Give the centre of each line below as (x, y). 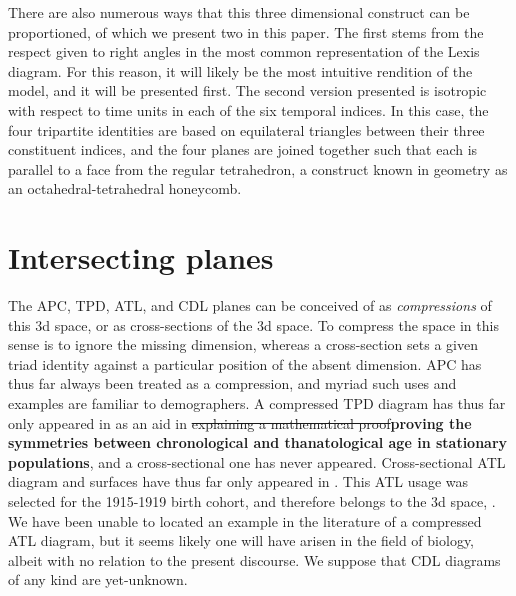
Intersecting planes (141, 257)
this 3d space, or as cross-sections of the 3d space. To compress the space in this (253, 324)
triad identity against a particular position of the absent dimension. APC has (245, 363)
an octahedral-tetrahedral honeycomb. (125, 188)
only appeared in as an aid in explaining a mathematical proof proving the (240, 422)
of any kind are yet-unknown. (98, 579)
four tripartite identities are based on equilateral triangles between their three (246, 129)
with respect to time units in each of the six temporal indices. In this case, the (248, 109)
